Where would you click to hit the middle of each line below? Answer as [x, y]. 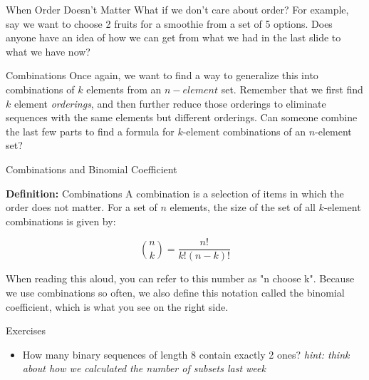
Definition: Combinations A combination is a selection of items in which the [175, 193]
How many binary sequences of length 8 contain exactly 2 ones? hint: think [186, 354]
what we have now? [48, 51]
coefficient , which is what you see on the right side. [117, 306]
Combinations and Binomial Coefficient [92, 169]
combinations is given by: [61, 221]
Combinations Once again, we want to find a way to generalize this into [162, 75]
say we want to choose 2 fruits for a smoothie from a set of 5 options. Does [169, 23]
